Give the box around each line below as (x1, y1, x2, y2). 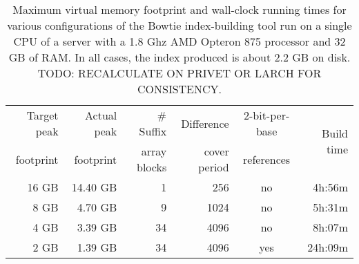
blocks (136, 159, 167, 175)
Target (26, 107, 59, 123)
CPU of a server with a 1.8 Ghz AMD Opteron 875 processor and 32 (13, 33, 346, 49)
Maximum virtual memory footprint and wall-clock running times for (12, 1, 347, 17)
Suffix (139, 123, 167, 139)
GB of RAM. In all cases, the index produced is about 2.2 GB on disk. (8, 49, 351, 65)
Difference (181, 115, 229, 131)
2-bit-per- (243, 107, 290, 123)
